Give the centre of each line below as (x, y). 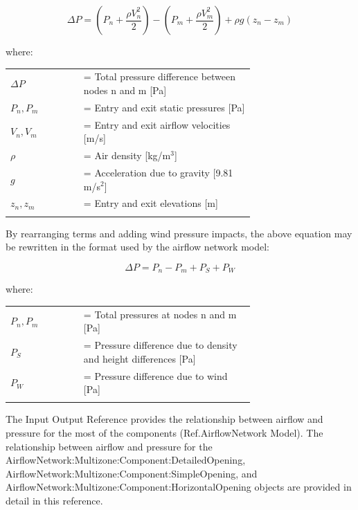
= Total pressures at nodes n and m (160, 314)
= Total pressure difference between (160, 76)
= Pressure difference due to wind (155, 375)
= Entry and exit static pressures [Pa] (164, 107)
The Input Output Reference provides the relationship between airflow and (164, 419)
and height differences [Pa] (140, 358)
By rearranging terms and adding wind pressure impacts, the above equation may (179, 233)
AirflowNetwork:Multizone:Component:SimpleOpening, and (132, 473)
